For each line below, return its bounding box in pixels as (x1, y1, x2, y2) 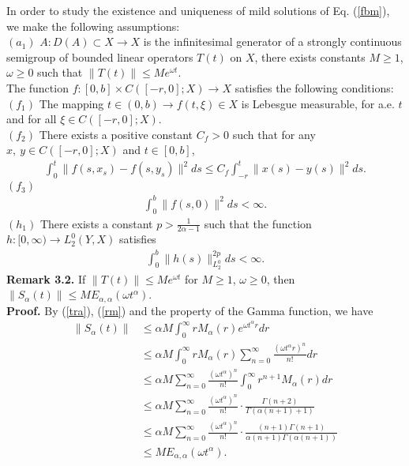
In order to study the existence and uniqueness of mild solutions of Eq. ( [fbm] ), (6, 2, 390, 18)
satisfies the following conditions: (235, 79, 394, 96)
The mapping (39, 95, 104, 111)
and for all (6, 111, 57, 127)
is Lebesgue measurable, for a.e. (241, 95, 395, 111)
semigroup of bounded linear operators (6, 48, 193, 65)
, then (266, 270, 295, 287)
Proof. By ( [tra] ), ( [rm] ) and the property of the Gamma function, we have (6, 302, 373, 318)
